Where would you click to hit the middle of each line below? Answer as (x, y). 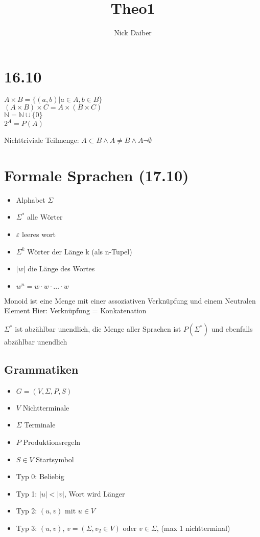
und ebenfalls (232, 329)
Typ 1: (27, 493)
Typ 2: (27, 511)
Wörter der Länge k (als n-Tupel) (80, 251)
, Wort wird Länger (94, 493)
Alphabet (31, 199)
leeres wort (39, 234)
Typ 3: (27, 528)
